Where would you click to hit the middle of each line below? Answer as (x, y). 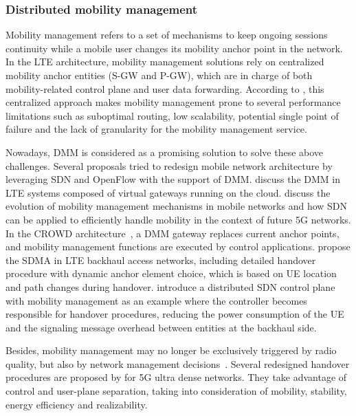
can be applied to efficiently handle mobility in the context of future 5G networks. (178, 219)
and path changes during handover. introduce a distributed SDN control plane (170, 286)
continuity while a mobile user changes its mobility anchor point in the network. (174, 48)
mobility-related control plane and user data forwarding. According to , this (165, 88)
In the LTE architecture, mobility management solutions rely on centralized (165, 62)
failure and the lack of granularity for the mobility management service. (156, 129)
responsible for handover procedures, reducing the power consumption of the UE (175, 314)
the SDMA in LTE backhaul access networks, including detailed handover (161, 260)
